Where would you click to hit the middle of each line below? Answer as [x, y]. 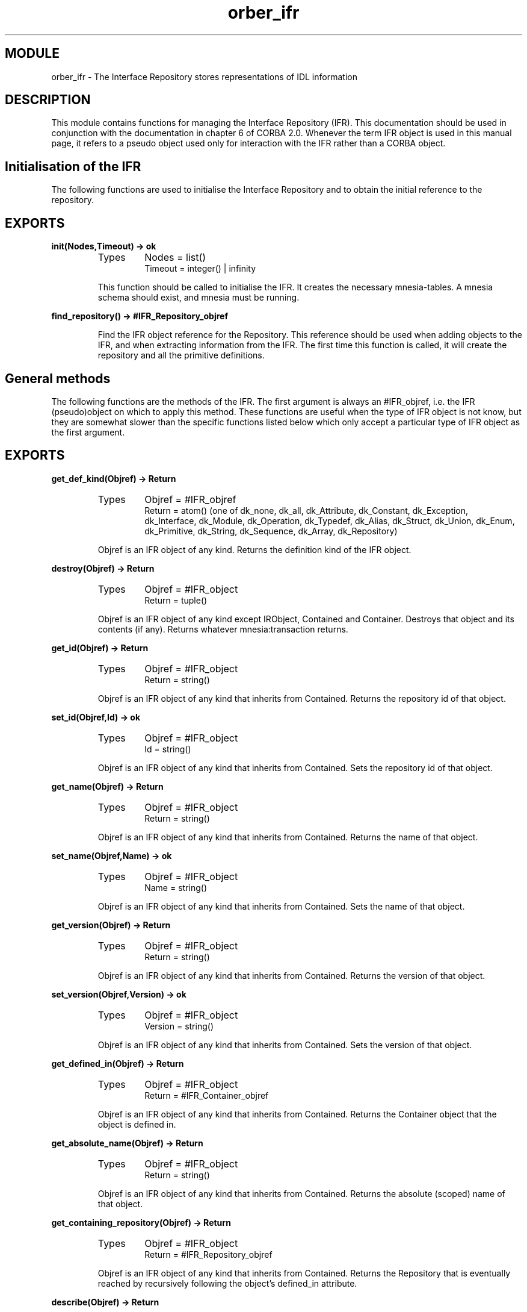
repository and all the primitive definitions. [181, 355]
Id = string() [168, 749]
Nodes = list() [175, 258]
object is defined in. [137, 1124]
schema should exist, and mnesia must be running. [199, 298]
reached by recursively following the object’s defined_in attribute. [227, 1283]
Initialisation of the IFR [73, 166]
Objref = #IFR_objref [190, 499]
